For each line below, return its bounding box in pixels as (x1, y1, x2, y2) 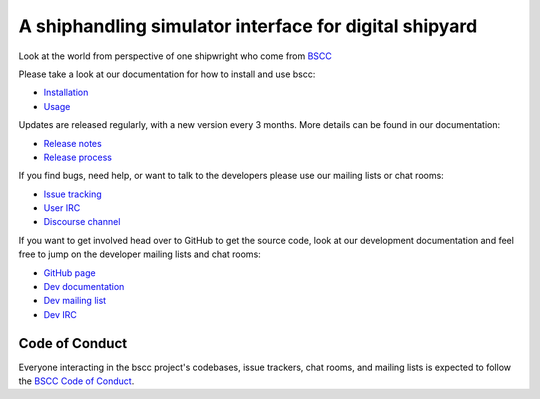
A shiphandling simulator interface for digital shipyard (18, 15, 478, 37)
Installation (43, 86, 89, 99)
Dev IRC (43, 308, 77, 320)
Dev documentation (43, 281, 125, 293)
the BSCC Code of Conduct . (18, 375, 135, 387)
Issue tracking (43, 188, 102, 200)
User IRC (43, 202, 81, 214)
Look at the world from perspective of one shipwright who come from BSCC (18, 50, 332, 62)
